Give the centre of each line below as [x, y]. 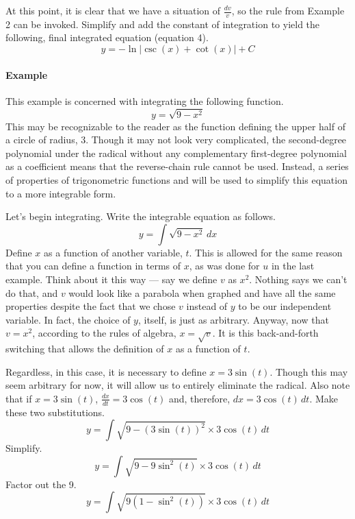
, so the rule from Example [288, 10]
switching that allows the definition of [85, 349]
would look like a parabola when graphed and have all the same [202, 292]
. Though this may [309, 371]
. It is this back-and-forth [265, 333]
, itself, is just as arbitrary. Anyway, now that [233, 319]
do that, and [32, 292]
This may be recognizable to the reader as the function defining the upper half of [175, 126]
